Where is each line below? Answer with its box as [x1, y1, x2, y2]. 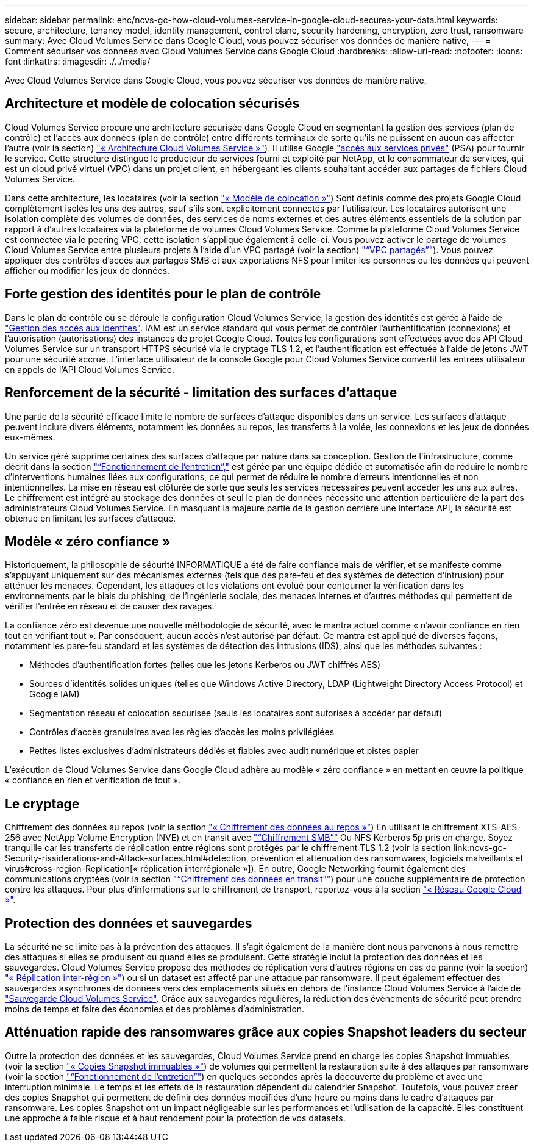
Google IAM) [29, 689, 80, 700]
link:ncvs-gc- [453, 843, 507, 854]
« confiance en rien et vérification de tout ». [5, 775, 180, 786]
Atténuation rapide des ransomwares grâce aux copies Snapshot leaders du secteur [5, 1024, 527, 1040]
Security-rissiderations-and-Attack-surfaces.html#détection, [5, 853, 249, 864]
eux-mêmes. [5, 431, 55, 442]
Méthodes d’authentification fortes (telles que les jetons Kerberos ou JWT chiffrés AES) [29, 660, 381, 671]
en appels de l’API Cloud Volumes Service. [5, 364, 175, 375]
